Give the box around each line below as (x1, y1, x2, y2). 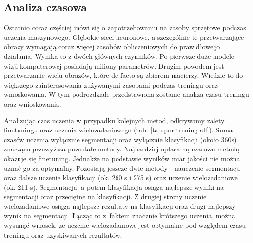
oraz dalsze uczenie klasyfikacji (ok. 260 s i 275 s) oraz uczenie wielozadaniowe (4, 172, 238, 183)
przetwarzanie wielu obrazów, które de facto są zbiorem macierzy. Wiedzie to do (4, 70, 243, 80)
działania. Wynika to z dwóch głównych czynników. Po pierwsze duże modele (4, 51, 234, 61)
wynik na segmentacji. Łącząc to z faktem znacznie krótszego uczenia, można (4, 210, 235, 221)
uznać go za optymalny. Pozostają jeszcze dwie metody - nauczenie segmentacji (4, 163, 240, 173)
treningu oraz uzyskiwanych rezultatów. (4, 229, 122, 240)
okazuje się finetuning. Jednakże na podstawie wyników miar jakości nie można (4, 153, 240, 163)
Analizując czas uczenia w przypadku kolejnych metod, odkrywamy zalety (4, 115, 225, 125)
